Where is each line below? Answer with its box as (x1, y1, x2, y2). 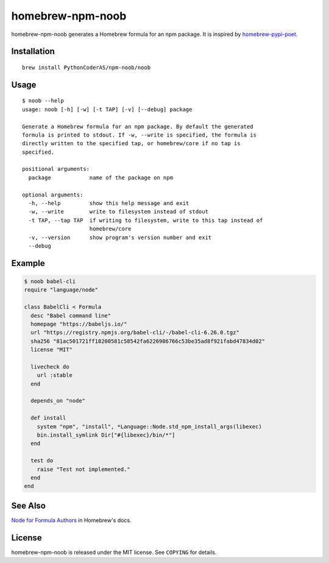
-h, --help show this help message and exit (28, 200, 189, 207)
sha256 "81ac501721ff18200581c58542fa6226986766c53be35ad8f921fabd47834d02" (30, 337, 265, 345)
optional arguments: (22, 191, 83, 198)
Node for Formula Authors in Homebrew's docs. (11, 516, 132, 524)
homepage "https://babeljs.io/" (30, 320, 127, 328)
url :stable (37, 372, 73, 379)
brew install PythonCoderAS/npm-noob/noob (22, 64, 151, 71)
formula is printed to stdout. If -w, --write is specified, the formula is (22, 131, 257, 138)
